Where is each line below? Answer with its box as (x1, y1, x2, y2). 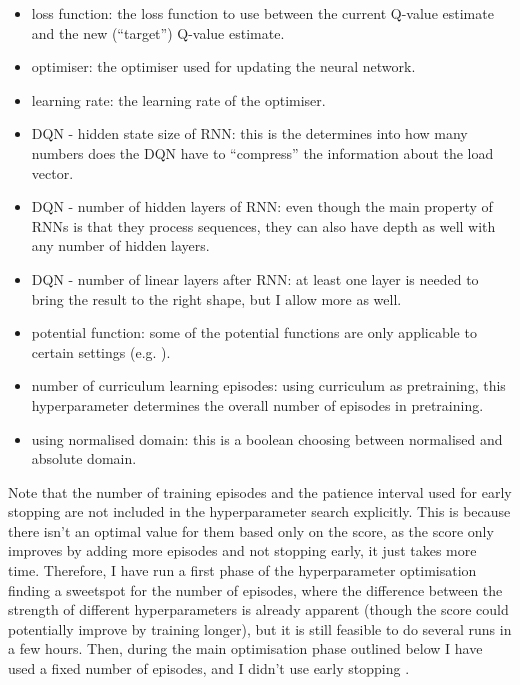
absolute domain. (31, 448, 137, 469)
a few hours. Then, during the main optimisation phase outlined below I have (8, 638, 483, 659)
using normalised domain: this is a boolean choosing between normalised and (31, 428, 503, 449)
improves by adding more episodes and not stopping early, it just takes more (8, 540, 477, 561)
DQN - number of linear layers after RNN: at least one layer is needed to (31, 268, 479, 289)
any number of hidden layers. (31, 235, 210, 256)
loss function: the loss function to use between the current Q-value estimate (31, 3, 494, 23)
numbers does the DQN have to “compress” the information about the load (31, 142, 494, 163)
